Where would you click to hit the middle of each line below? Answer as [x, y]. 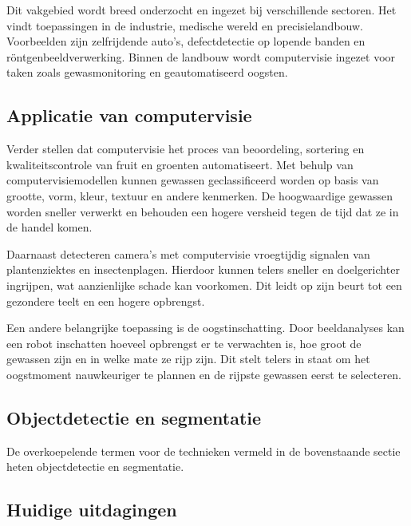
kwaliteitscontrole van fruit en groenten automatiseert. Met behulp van [180, 164]
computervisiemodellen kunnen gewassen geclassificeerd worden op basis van [193, 180]
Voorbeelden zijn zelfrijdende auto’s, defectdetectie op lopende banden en [186, 41]
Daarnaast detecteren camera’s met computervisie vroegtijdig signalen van [188, 253]
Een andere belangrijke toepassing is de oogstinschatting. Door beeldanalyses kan [205, 328]
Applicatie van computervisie [129, 115]
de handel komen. [49, 227]
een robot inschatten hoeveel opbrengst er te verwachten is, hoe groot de [184, 343]
